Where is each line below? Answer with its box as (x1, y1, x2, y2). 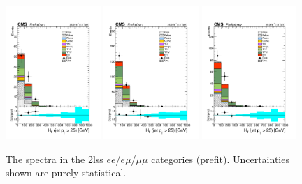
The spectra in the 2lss (6, 151, 103, 166)
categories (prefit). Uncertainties (151, 151, 289, 166)
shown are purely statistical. (6, 165, 127, 180)
